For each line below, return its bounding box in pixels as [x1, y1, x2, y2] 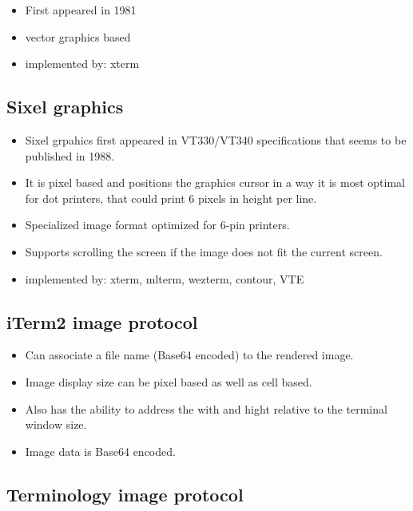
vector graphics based [25, 28, 131, 45]
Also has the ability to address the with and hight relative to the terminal [25, 400, 387, 417]
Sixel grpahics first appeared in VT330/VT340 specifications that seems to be [25, 131, 407, 148]
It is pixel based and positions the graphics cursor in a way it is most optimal [25, 174, 405, 191]
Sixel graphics [6, 94, 124, 119]
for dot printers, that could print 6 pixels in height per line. [25, 189, 317, 206]
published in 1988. [25, 147, 115, 164]
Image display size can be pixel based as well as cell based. [25, 373, 312, 390]
